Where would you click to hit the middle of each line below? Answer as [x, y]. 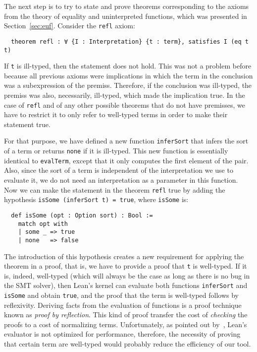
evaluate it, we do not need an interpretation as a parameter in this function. [121, 180]
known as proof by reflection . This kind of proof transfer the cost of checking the [126, 315]
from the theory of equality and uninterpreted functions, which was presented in [126, 16]
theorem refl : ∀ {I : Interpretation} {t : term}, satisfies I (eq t [130, 41]
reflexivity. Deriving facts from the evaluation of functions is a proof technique [123, 305]
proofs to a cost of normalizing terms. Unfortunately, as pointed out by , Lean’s [126, 324]
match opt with [43, 224]
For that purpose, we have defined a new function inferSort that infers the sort [126, 141]
